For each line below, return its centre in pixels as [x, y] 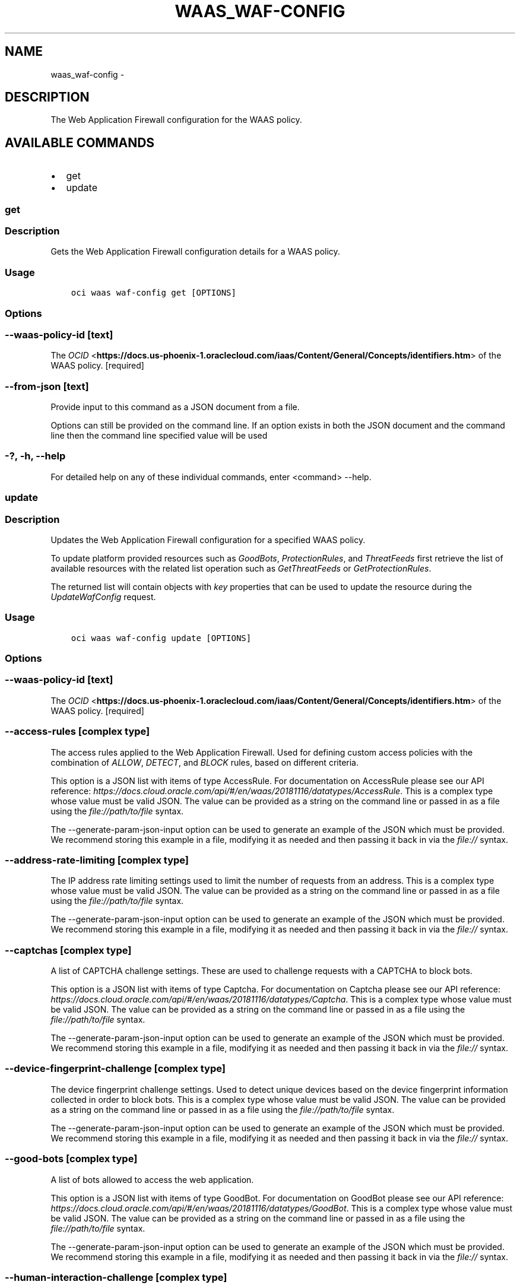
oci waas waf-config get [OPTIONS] [153, 293]
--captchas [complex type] [68, 950]
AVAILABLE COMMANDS [80, 142]
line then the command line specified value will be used [159, 436]
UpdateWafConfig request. [103, 597]
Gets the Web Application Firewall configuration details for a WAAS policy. [195, 252]
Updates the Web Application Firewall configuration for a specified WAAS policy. [208, 540]
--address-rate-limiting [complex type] [97, 860]
